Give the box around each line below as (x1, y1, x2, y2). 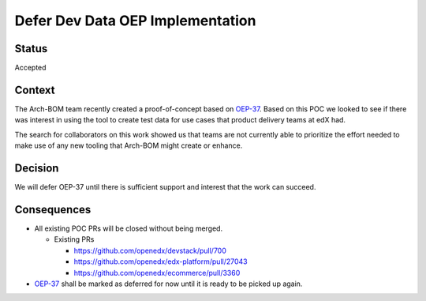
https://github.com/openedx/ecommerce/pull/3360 (73, 268, 241, 277)
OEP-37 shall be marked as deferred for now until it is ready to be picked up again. (34, 279, 303, 288)
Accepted (14, 63, 47, 73)
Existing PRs (54, 235, 95, 244)
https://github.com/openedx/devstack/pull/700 (73, 246, 226, 255)
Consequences (14, 202, 92, 216)
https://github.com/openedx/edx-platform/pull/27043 (73, 257, 248, 266)
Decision (14, 161, 59, 175)
